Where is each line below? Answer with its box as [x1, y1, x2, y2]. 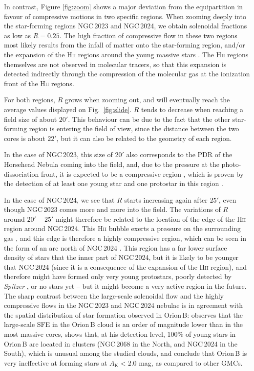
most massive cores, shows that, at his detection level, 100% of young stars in [4, 329, 236, 339]
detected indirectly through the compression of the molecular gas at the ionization [4, 69, 250, 79]
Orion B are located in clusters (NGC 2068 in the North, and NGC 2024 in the [4, 338, 237, 348]
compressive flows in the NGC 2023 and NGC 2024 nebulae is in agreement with [4, 300, 243, 310]
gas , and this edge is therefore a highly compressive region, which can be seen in [4, 233, 247, 243]
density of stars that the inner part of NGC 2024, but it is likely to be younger [4, 252, 239, 262]
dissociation [4, 168, 39, 179]
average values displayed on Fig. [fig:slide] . [4, 104, 132, 114]
